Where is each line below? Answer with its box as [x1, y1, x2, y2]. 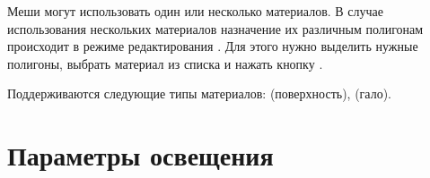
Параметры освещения [7, 137, 274, 174]
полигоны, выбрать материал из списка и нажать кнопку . [7, 54, 323, 72]
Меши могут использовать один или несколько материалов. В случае [7, 2, 383, 20]
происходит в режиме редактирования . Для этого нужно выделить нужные [7, 37, 418, 55]
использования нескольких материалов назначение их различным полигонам [7, 19, 424, 38]
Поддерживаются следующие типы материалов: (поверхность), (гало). [7, 84, 391, 103]
